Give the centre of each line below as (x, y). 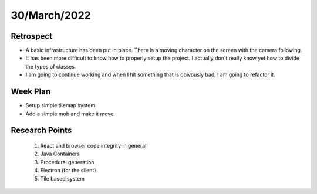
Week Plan (31, 92)
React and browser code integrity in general (93, 145)
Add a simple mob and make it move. (70, 114)
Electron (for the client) (68, 171)
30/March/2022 (51, 15)
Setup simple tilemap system (60, 105)
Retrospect (32, 36)
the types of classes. (51, 66)
